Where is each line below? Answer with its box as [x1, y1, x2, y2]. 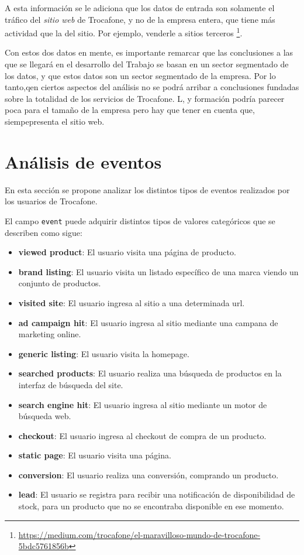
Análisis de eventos [5, 149, 162, 173]
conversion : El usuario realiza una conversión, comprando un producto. [18, 468, 279, 481]
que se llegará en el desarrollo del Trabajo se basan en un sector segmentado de [5, 58, 289, 70]
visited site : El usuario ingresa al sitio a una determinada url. [18, 296, 245, 309]
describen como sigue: [5, 226, 82, 238]
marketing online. [18, 328, 81, 340]
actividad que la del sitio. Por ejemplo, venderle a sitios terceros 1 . [5, 25, 243, 39]
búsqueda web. [18, 410, 71, 422]
